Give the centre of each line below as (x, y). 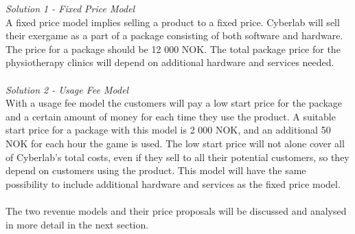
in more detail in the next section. (77, 224)
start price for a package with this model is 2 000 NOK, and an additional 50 (168, 130)
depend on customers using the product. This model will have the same (156, 170)
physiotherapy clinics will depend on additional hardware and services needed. (170, 62)
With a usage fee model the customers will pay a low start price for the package (174, 103)
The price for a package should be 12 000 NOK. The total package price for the (173, 49)
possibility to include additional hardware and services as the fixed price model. (173, 183)
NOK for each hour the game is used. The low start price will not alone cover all (175, 143)
